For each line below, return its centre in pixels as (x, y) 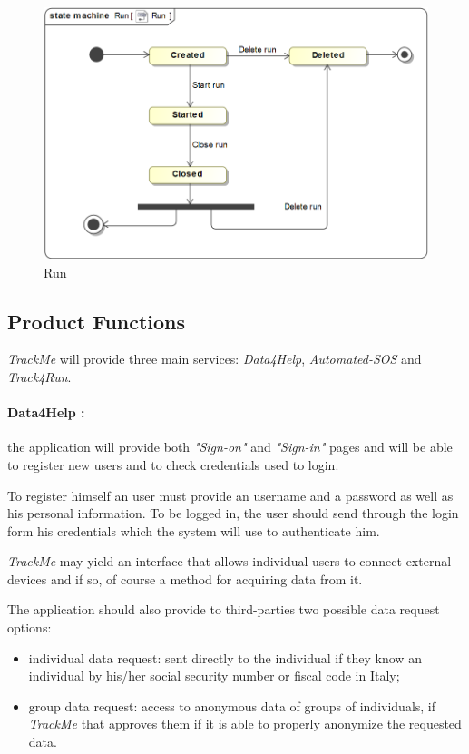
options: (29, 627)
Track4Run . (39, 376)
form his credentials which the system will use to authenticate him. (194, 530)
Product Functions (97, 321)
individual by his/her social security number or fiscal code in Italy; (214, 676)
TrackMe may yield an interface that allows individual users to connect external (230, 561)
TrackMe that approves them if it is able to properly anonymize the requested (245, 724)
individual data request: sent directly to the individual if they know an (225, 657)
